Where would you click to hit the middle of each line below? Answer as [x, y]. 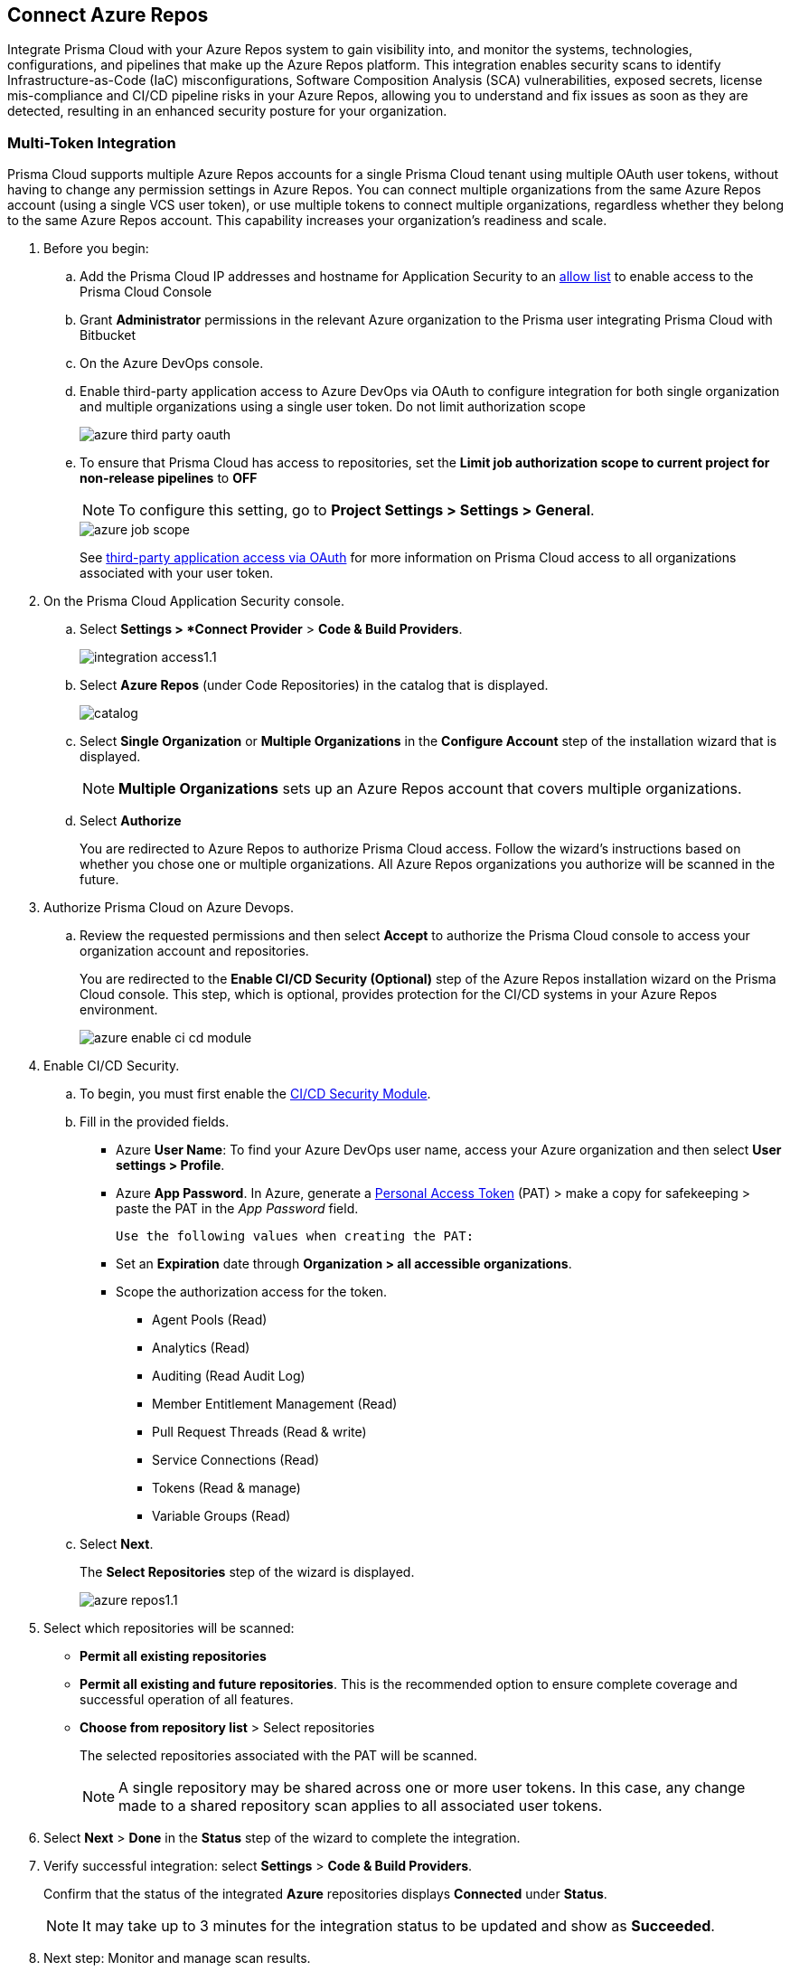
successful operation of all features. [187, 1700]
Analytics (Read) [201, 1348]
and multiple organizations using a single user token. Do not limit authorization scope [333, 407]
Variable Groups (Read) [221, 1516]
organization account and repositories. [194, 951]
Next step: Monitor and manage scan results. [177, 1958]
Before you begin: [96, 249]
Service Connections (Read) [236, 1460]
